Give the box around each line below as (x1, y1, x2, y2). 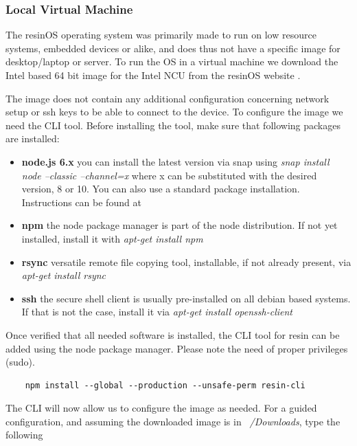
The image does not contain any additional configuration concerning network (5, 91, 330, 105)
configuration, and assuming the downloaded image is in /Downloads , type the (5, 414, 341, 428)
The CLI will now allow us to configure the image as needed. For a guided (5, 401, 317, 415)
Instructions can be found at (21, 194, 141, 209)
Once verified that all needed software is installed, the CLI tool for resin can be (5, 327, 340, 342)
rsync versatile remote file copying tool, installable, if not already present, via (21, 254, 352, 269)
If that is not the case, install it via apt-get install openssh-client (21, 304, 293, 319)
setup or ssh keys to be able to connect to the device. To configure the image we (5, 104, 343, 119)
